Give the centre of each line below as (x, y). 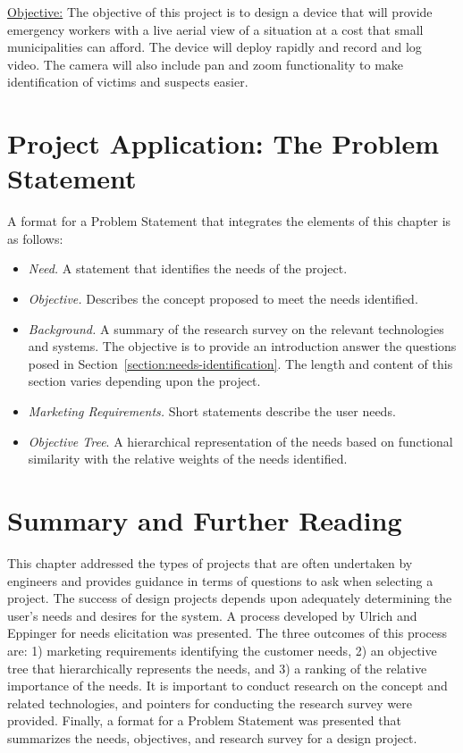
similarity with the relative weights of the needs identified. (188, 459)
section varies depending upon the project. (144, 381)
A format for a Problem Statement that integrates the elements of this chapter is (229, 221)
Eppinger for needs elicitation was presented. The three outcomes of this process (227, 633)
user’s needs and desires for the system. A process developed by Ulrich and (212, 615)
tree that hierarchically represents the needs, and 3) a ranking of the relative (217, 668)
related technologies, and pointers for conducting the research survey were (210, 703)
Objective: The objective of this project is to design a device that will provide (220, 12)
